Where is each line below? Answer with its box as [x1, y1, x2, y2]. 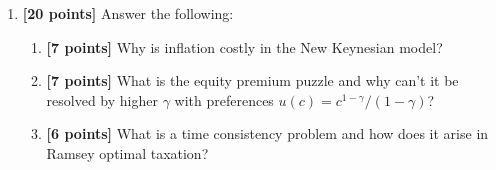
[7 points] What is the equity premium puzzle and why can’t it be [46, 70, 459, 91]
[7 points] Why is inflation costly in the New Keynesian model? [46, 36, 443, 57]
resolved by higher [46, 89, 158, 110]
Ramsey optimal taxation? [46, 142, 209, 163]
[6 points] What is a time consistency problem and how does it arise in [46, 123, 489, 144]
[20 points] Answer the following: [22, 3, 234, 23]
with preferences [174, 89, 274, 110]
